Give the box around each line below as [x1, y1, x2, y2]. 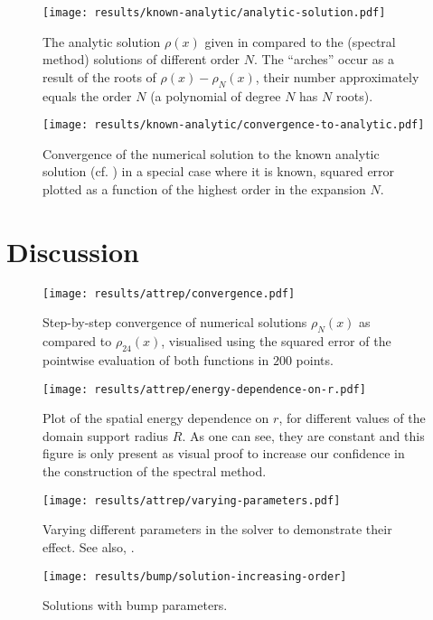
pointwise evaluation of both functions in [42, 351, 269, 370]
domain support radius [42, 426, 169, 445]
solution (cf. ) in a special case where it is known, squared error [42, 162, 395, 181]
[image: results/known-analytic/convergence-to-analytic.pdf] [42, 118, 425, 132]
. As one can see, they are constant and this [182, 426, 425, 445]
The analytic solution [42, 32, 161, 51]
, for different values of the [278, 409, 426, 427]
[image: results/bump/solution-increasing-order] [42, 569, 347, 583]
